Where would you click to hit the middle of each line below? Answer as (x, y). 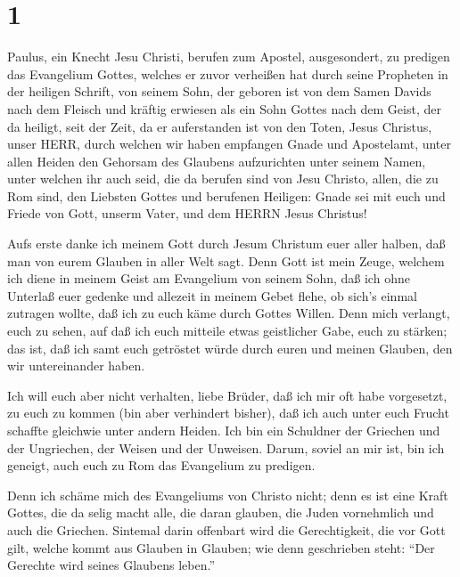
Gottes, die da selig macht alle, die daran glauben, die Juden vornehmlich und (221, 512)
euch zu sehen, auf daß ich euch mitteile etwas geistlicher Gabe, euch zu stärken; (227, 331)
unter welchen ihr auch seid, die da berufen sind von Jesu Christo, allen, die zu (223, 179)
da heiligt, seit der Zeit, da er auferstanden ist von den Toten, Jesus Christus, (220, 126)
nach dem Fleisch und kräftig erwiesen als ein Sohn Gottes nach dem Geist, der (224, 108)
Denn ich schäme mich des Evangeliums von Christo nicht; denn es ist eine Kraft (228, 495)
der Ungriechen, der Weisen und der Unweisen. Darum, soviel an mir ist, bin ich (226, 447)
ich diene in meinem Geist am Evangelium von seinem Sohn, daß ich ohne (209, 278)
